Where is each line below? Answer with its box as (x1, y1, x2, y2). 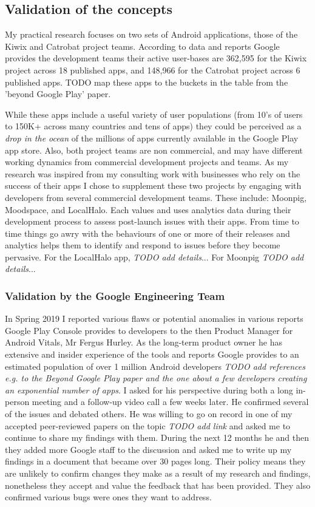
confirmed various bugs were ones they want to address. (5, 491, 212, 503)
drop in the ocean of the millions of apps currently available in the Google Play (5, 131, 299, 144)
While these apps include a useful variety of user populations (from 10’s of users (5, 107, 303, 120)
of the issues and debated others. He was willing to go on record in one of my (5, 407, 293, 420)
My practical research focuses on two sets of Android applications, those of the (5, 28, 298, 41)
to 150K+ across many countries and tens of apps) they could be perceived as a (5, 120, 302, 132)
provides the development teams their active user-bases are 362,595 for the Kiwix (5, 52, 307, 64)
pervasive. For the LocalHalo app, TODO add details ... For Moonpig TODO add (5, 250, 304, 263)
